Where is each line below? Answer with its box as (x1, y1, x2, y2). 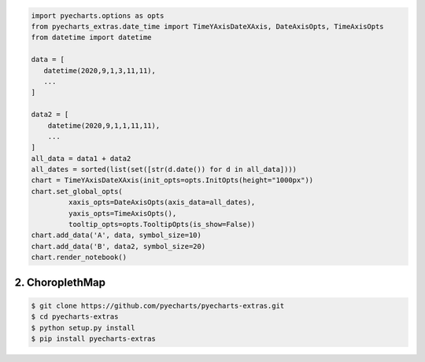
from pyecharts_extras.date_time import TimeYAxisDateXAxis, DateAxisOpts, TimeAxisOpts (31, 22, 385, 31)
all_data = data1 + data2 (31, 154, 131, 163)
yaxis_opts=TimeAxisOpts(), (68, 209, 177, 218)
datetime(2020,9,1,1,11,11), (47, 121, 161, 130)
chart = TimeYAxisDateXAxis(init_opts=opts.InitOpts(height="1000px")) (31, 176, 314, 185)
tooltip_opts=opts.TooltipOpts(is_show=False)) (68, 220, 256, 229)
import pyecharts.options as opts (31, 11, 164, 20)
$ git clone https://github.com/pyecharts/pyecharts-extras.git (31, 301, 285, 310)
